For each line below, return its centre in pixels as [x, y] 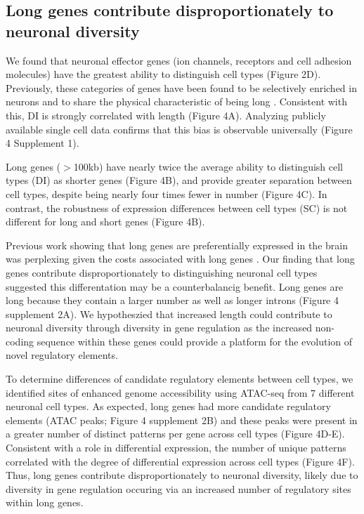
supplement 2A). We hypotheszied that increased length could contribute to [169, 314]
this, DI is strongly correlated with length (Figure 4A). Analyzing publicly [166, 115]
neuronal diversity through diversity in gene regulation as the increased [159, 328]
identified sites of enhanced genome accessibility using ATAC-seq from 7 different [180, 392]
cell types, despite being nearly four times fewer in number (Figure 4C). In [167, 193]
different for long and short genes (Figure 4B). [105, 222]
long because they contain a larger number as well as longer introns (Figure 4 [172, 300]
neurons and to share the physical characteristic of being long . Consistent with [176, 101]
